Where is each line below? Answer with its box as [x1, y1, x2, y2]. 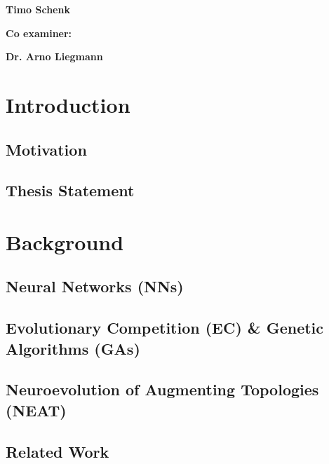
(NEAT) [6, 399, 67, 421]
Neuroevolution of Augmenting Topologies [6, 378, 319, 400]
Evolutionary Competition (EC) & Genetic [6, 317, 324, 339]
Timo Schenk [6, 2, 70, 16]
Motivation [6, 138, 87, 160]
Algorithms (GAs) [6, 337, 140, 359]
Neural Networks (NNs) [6, 275, 184, 297]
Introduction [6, 90, 130, 118]
